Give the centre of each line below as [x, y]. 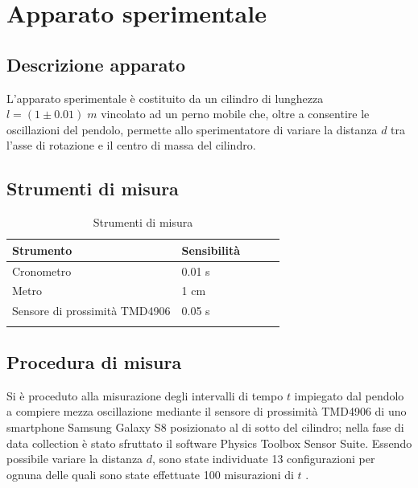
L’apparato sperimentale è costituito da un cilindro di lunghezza [165, 98]
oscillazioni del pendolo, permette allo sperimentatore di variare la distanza [192, 129]
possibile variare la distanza [75, 459]
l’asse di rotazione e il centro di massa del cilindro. [131, 145]
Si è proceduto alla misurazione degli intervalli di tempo [145, 395]
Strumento [42, 250]
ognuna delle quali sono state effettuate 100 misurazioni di [150, 474]
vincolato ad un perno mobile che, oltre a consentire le [235, 114]
